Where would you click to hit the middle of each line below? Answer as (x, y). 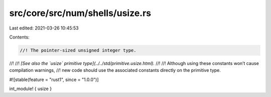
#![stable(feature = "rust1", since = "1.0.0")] (54, 79)
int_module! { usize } (31, 89)
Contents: (19, 37)
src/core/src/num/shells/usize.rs (80, 13)
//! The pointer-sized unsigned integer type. (78, 50)
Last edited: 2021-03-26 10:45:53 (44, 28)
